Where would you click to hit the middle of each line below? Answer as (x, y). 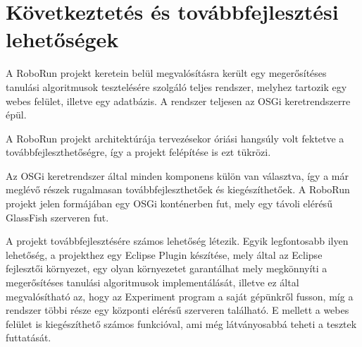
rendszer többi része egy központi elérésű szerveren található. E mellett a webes (177, 310)
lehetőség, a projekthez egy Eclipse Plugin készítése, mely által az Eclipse (164, 254)
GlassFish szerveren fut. (57, 217)
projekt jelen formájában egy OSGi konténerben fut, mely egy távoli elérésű (169, 203)
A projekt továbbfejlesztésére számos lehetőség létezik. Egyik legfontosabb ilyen (177, 241)
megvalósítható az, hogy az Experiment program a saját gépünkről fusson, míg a (180, 296)
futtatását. (29, 337)
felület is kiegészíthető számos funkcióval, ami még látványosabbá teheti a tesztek (181, 323)
